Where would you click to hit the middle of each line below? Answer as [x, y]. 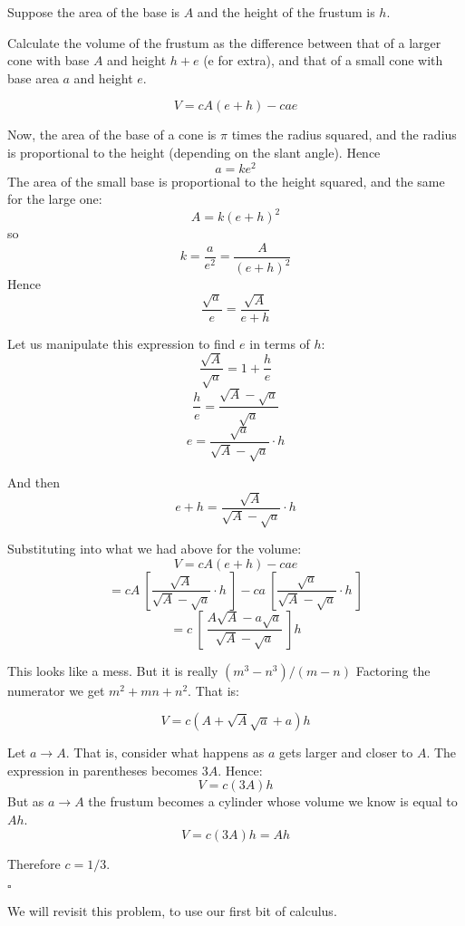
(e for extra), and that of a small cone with [323, 60]
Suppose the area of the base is [94, 12]
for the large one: [55, 199]
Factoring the [393, 670]
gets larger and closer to [346, 752]
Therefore [34, 863]
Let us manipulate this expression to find [121, 343]
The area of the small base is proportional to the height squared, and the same [226, 181]
